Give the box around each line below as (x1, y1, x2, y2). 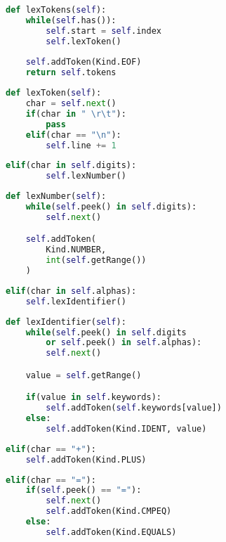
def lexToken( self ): (6, 88, 102, 98)
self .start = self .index (46, 25, 161, 36)
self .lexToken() (46, 36, 121, 46)
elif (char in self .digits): (6, 160, 137, 171)
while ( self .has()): (25, 15, 117, 25)
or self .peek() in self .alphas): (46, 337, 202, 348)
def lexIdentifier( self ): (6, 316, 126, 327)
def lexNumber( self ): (6, 191, 107, 202)
